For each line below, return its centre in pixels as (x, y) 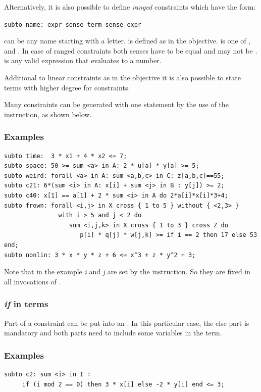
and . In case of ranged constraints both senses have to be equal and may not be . (131, 50)
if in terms (26, 304)
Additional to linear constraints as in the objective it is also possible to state (122, 78)
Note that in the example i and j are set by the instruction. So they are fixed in (127, 272)
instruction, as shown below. (48, 114)
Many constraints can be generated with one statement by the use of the (116, 104)
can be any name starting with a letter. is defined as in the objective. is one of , (127, 41)
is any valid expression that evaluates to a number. (83, 60)
